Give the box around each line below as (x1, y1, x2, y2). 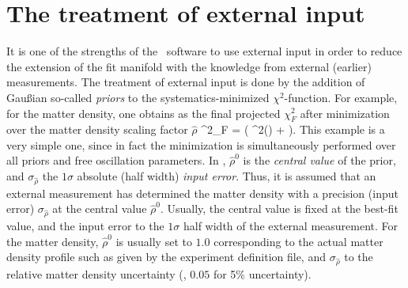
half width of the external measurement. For (183, 218, 399, 234)
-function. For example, (284, 89, 398, 105)
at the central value (52, 200, 147, 217)
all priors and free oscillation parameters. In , (6, 152, 226, 169)
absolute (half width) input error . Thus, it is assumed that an (77, 168, 376, 184)
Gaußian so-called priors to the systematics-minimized (6, 89, 270, 105)
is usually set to (115, 233, 192, 249)
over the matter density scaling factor (6, 121, 188, 138)
